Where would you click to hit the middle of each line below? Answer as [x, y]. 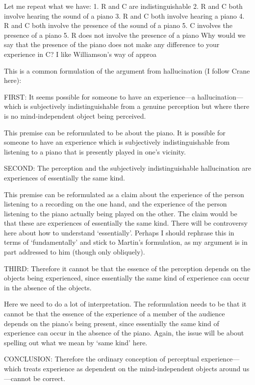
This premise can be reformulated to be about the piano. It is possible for [115, 132]
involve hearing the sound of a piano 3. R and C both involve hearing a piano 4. [124, 15]
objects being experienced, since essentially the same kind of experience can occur [127, 278]
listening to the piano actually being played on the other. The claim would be [121, 213]
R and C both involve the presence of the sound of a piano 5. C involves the [118, 25]
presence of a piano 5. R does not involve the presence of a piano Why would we [125, 35]
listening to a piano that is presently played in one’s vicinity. [95, 151]
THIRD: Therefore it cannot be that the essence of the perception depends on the [127, 268]
